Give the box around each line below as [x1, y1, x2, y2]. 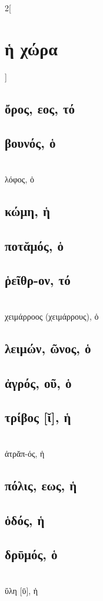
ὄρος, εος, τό [5, 99, 75, 117]
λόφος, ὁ [5, 172, 34, 185]
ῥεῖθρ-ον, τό [5, 271, 71, 289]
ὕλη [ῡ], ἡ [5, 584, 38, 596]
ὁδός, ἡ [5, 510, 45, 529]
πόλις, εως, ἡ [5, 476, 77, 494]
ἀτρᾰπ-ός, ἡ [5, 447, 45, 459]
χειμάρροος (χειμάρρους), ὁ [5, 310, 99, 322]
